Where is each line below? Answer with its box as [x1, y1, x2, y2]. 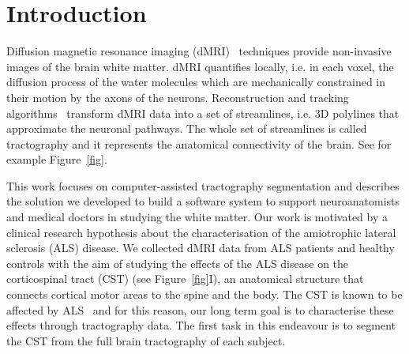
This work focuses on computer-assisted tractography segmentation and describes [6, 177, 400, 194]
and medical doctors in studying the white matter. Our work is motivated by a [6, 209, 388, 225]
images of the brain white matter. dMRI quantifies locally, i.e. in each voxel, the [6, 58, 394, 74]
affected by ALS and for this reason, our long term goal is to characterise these [6, 301, 394, 318]
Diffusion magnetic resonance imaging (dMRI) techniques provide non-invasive [6, 43, 392, 59]
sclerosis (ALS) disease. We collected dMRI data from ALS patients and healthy [6, 239, 395, 256]
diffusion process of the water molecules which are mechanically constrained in [6, 73, 386, 90]
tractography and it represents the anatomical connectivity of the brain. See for [6, 135, 392, 152]
